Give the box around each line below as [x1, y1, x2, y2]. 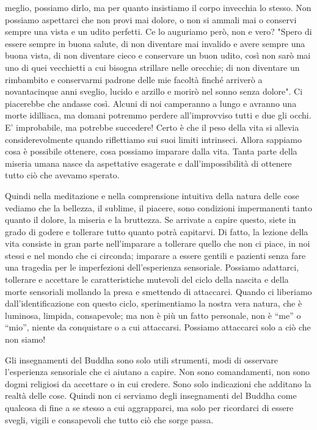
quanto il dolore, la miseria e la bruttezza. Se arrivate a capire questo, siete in [5, 213, 296, 226]
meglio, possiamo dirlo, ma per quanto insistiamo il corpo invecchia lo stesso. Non [5, 1, 312, 13]
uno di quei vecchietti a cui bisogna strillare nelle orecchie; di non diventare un [5, 60, 300, 73]
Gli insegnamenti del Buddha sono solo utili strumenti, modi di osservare [5, 353, 278, 366]
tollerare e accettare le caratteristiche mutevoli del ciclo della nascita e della [5, 273, 289, 286]
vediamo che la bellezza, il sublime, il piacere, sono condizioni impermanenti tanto [5, 201, 313, 214]
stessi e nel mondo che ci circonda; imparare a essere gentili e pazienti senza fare [5, 249, 306, 261]
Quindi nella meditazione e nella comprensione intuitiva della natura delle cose [5, 189, 299, 202]
